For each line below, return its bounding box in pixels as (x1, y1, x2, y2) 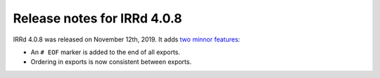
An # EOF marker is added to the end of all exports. (30, 48, 181, 56)
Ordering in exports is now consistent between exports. (30, 58, 192, 66)
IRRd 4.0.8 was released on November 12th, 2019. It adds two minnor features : (13, 35, 241, 44)
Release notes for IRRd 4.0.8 (13, 11, 182, 26)
